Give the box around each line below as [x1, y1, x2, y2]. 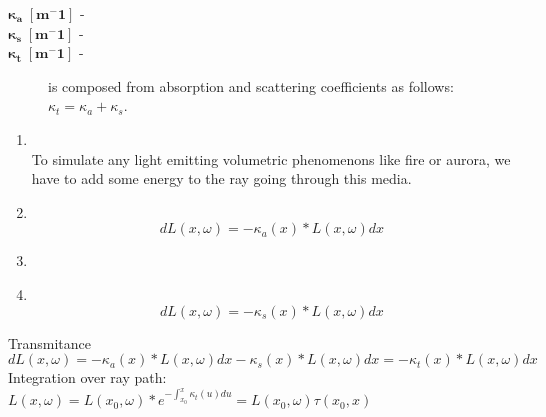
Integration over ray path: [8, 367, 167, 388]
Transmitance [8, 332, 91, 353]
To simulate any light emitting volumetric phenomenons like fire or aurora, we [31, 148, 511, 169]
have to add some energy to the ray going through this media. [31, 168, 412, 189]
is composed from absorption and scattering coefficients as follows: [48, 75, 454, 96]
